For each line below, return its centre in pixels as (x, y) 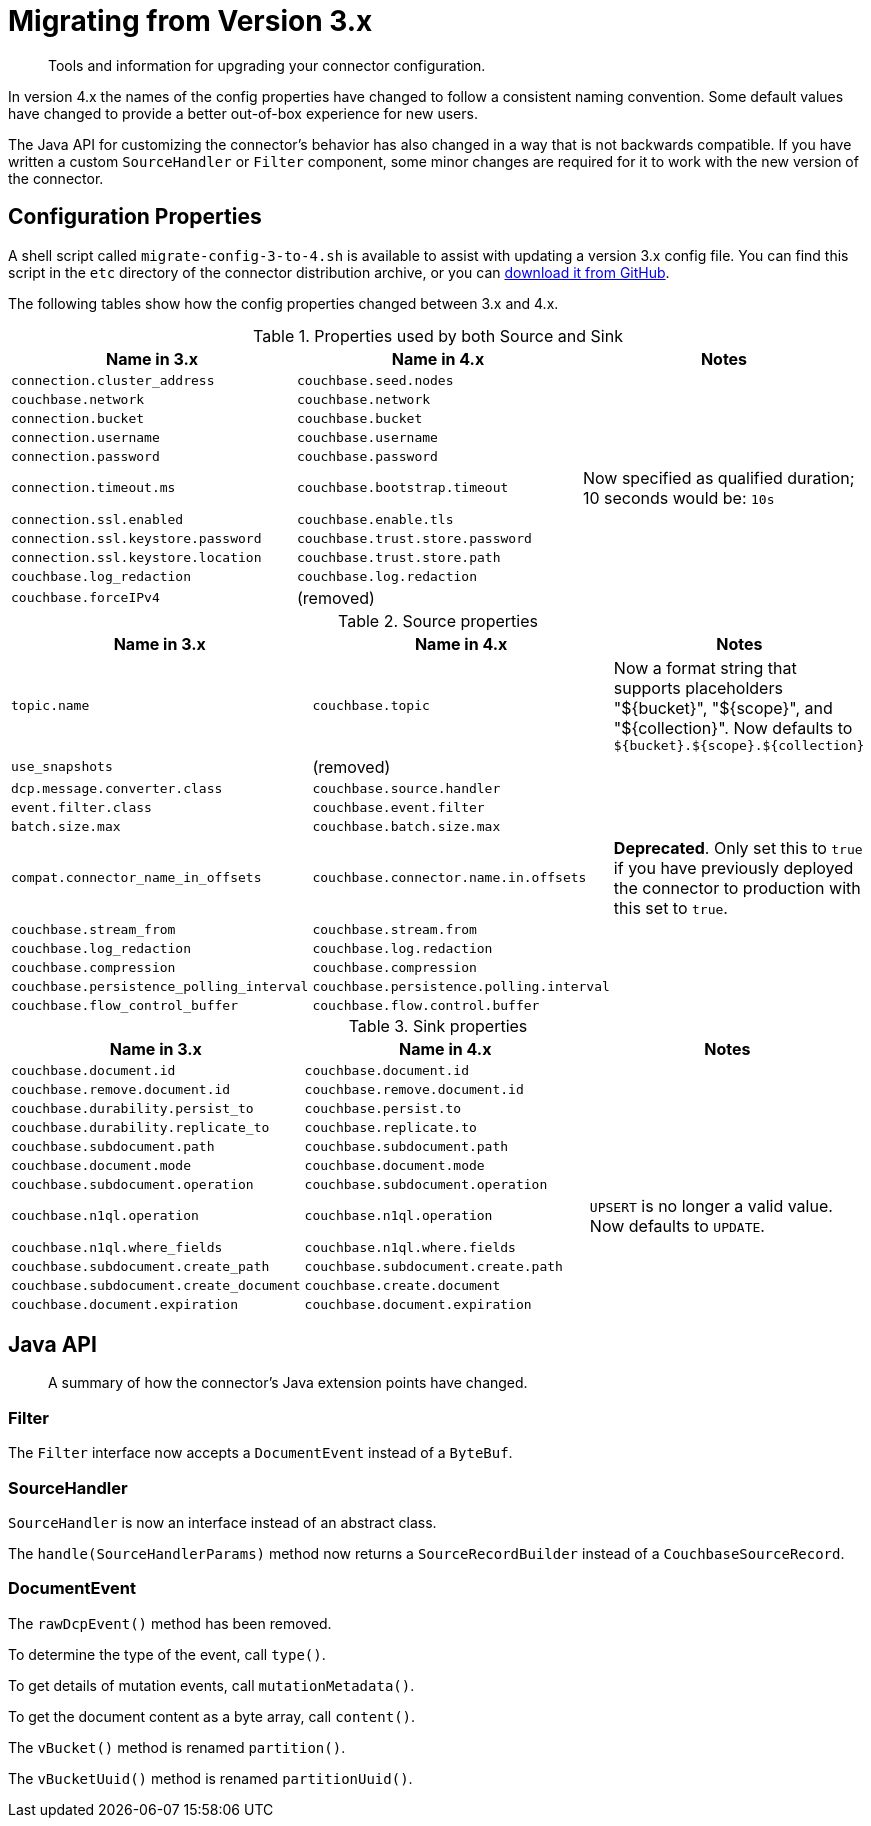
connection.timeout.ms (93, 488)
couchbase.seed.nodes (375, 380)
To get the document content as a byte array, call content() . (212, 1716)
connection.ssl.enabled (97, 519)
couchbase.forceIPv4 (85, 598)
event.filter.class (81, 807)
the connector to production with (737, 887)
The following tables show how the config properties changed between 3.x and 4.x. (283, 303)
